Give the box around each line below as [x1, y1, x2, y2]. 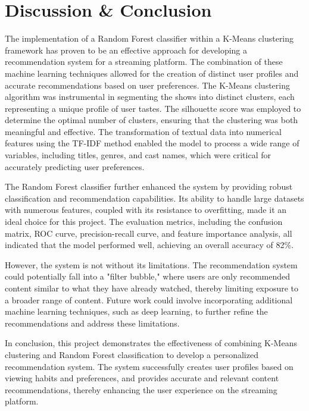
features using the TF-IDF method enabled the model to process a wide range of [5, 137, 299, 149]
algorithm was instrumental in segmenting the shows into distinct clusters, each [5, 90, 295, 103]
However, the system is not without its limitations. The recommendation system [5, 258, 298, 271]
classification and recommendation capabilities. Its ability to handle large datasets [5, 192, 304, 204]
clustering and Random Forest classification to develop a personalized [5, 348, 258, 360]
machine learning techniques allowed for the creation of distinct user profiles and [5, 67, 299, 79]
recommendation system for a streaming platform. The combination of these [5, 55, 283, 68]
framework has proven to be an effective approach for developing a [5, 43, 248, 56]
